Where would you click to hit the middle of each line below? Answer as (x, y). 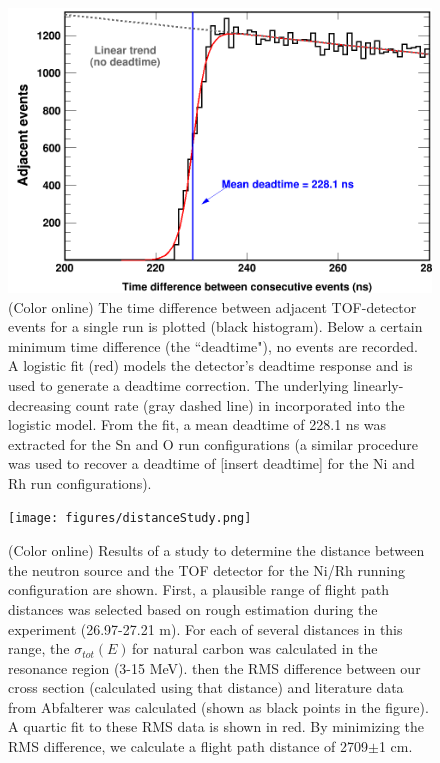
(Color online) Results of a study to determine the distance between (216, 550)
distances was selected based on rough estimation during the (193, 608)
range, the (39, 648)
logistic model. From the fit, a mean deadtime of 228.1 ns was (197, 424)
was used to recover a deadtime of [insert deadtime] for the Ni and (211, 463)
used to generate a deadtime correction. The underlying (178, 384)
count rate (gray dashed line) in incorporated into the (240, 404)
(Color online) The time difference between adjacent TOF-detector (212, 306)
